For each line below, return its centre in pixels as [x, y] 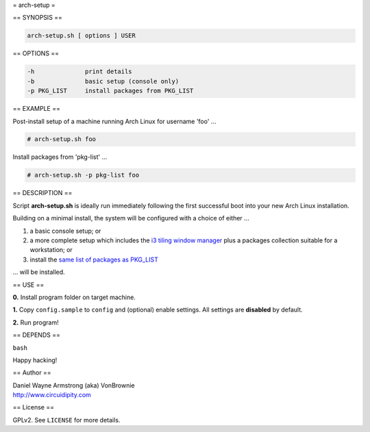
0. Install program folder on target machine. [74, 297]
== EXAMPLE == [37, 109]
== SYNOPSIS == [38, 18]
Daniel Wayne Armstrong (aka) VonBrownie [74, 385]
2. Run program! [36, 322]
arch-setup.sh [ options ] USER [82, 36]
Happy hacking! [35, 360]
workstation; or [51, 250]
